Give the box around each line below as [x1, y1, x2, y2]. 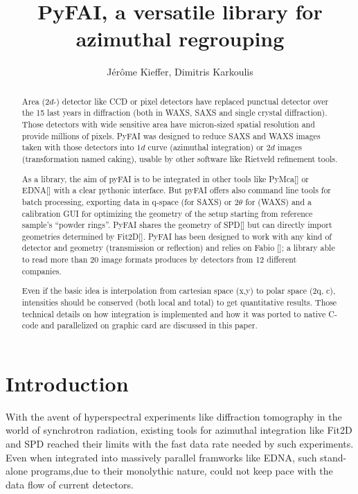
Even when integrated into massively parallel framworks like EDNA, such [6, 450, 317, 464]
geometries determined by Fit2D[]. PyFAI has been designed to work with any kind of [21, 230, 332, 242]
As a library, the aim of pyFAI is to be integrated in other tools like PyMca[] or [21, 173, 310, 184]
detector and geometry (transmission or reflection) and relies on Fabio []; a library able [21, 242, 335, 254]
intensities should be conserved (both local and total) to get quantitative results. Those [21, 296, 337, 308]
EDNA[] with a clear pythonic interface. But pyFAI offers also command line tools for [21, 184, 332, 196]
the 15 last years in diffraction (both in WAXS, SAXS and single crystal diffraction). [21, 107, 328, 118]
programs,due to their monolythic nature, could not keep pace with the [30, 464, 333, 478]
